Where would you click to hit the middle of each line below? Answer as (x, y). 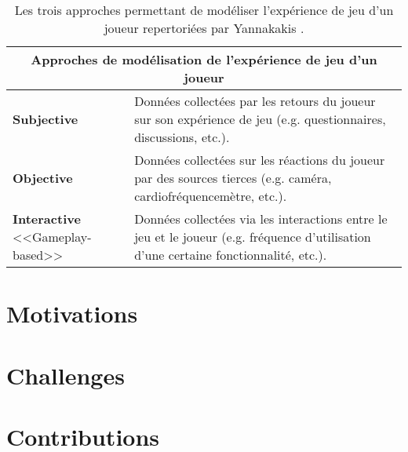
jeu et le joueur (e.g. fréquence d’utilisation (253, 237)
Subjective (46, 119)
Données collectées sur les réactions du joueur (260, 160)
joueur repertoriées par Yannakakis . (204, 28)
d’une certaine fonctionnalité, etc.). (231, 255)
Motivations (72, 313)
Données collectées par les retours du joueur (255, 101)
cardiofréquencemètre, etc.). (211, 196)
